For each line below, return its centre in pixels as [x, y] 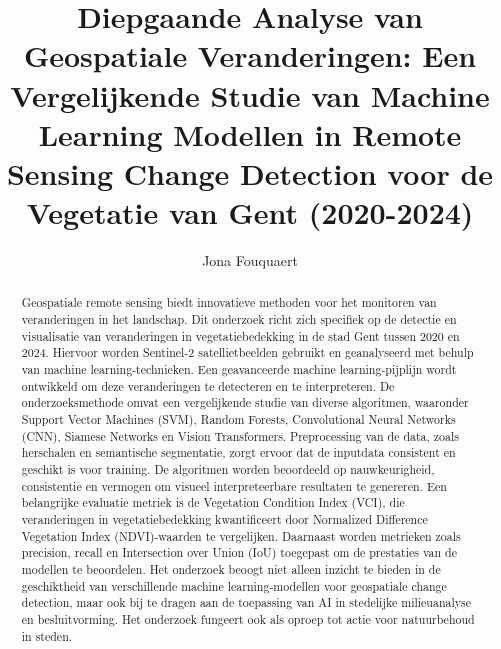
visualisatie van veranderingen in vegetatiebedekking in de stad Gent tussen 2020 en [240, 335]
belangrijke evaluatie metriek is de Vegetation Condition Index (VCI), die [213, 502]
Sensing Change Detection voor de [250, 172]
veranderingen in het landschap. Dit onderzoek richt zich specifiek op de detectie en [239, 319]
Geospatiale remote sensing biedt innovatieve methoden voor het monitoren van [229, 302]
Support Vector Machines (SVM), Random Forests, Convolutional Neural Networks [238, 419]
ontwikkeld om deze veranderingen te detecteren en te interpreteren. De [208, 385]
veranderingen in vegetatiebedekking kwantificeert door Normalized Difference [224, 518]
